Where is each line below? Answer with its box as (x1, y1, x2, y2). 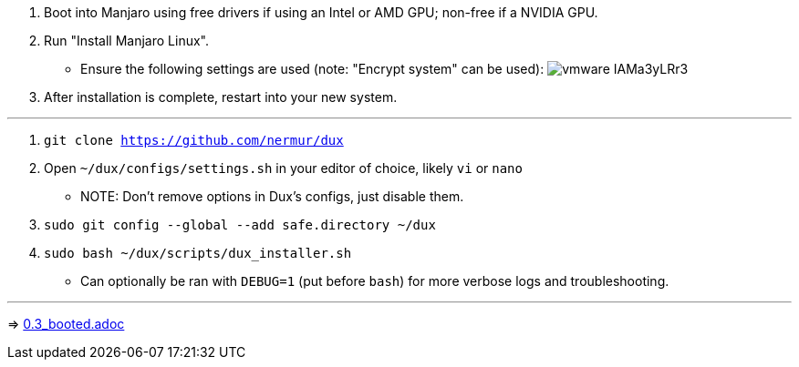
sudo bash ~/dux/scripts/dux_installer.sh (44, 246, 352, 260)
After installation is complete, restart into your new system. (44, 89, 398, 105)
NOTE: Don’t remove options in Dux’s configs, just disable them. (80, 189, 464, 204)
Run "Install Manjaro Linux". (44, 33, 209, 48)
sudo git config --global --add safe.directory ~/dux (44, 218, 436, 232)
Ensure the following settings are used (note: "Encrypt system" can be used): (80, 61, 545, 76)
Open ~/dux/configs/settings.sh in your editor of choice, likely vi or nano (44, 160, 523, 176)
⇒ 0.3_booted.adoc (7, 316, 125, 331)
